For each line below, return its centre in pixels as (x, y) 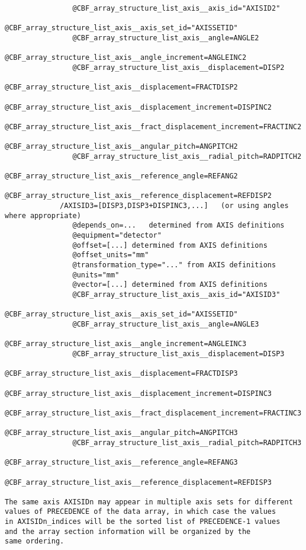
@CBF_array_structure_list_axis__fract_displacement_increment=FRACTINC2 (153, 127)
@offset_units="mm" (111, 255)
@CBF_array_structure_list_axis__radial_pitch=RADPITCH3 (187, 442)
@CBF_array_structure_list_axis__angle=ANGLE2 (166, 38)
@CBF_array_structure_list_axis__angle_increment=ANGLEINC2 (126, 58)
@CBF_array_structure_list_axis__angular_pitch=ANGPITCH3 (121, 433)
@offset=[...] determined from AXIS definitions (170, 245)
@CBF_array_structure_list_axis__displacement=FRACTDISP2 (121, 87)
